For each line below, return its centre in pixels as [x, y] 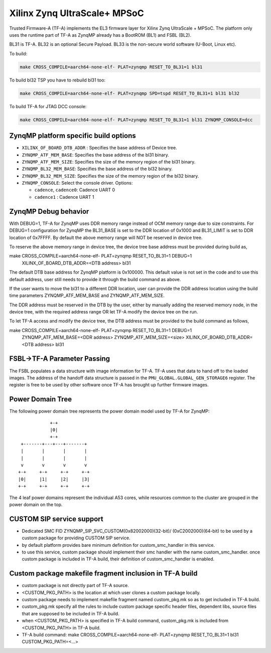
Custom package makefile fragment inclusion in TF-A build [103, 574]
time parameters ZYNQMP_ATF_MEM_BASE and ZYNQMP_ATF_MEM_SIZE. [87, 296]
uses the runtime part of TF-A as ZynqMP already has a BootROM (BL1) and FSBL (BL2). [100, 35]
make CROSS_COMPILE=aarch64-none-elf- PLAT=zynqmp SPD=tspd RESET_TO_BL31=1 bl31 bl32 [130, 93]
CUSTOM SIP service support [56, 519]
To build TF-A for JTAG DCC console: [48, 106]
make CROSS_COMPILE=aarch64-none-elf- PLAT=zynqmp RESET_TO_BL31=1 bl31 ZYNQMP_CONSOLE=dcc [136, 120]
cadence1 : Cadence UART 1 [64, 197]
